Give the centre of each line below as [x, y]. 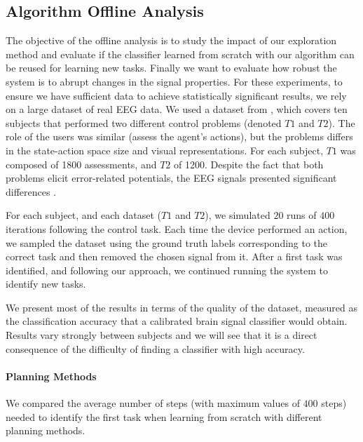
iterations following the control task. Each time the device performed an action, [177, 228]
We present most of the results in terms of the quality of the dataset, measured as [181, 307]
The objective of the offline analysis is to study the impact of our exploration [171, 40]
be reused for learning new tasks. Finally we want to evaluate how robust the [171, 68]
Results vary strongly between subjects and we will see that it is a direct [162, 335]
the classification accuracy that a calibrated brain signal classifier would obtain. [177, 321]
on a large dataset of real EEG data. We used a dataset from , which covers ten [177, 109]
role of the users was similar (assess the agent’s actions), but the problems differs [179, 136]
